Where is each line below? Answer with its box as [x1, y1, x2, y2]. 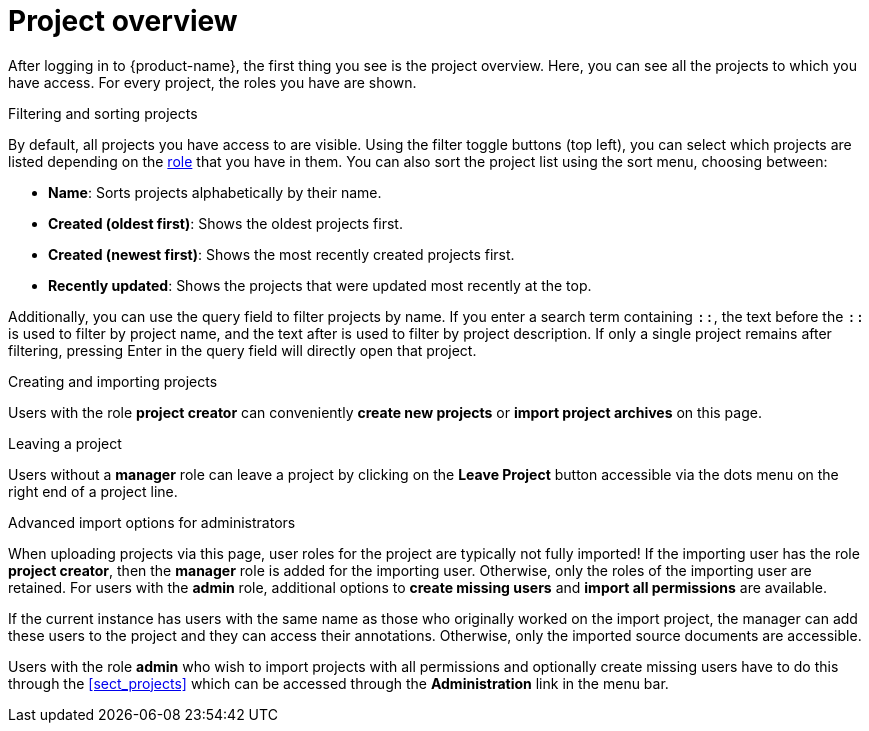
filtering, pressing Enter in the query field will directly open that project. [8, 341, 477, 359]
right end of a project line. [8, 482, 178, 500]
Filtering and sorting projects [8, 104, 198, 122]
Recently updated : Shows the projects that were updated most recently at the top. [48, 276, 592, 294]
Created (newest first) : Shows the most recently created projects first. [48, 245, 515, 263]
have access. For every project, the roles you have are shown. [8, 73, 417, 91]
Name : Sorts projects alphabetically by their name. [48, 183, 382, 201]
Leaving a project [8, 434, 122, 452]
